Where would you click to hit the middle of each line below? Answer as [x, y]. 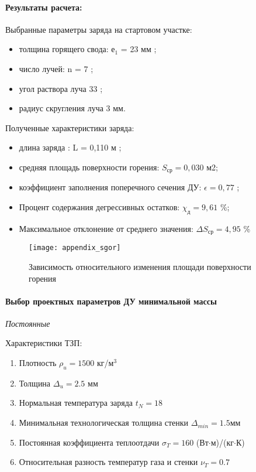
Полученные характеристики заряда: [70, 127]
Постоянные [28, 323]
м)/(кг [222, 442]
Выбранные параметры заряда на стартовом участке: [99, 29]
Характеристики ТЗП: [44, 343]
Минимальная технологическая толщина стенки [104, 423]
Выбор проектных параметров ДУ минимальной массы [111, 301]
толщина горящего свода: [64, 49]
